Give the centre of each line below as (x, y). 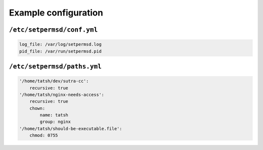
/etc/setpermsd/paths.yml (55, 66)
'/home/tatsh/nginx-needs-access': (62, 94)
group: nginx (55, 122)
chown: (37, 108)
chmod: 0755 (44, 135)
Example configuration (56, 13)
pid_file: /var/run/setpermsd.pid (60, 51)
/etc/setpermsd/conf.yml (53, 30)
